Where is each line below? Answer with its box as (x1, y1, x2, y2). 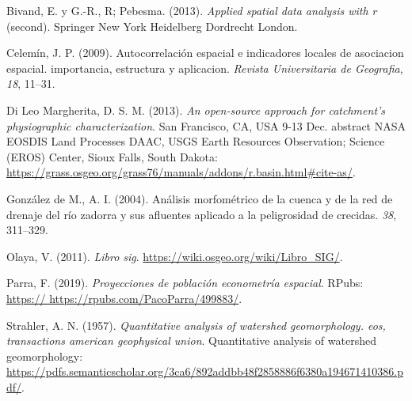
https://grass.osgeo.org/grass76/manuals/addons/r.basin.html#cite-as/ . (6, 164, 356, 180)
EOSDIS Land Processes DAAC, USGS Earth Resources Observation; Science (6, 133, 385, 149)
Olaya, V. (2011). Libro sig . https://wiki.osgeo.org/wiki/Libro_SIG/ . (6, 248, 343, 264)
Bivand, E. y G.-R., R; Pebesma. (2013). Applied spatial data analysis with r (6, 2, 377, 18)
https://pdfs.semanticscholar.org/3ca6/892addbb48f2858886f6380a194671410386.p (6, 363, 403, 380)
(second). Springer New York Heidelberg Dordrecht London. (6, 17, 298, 34)
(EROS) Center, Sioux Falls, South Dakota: (6, 148, 218, 165)
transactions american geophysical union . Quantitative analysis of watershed (6, 332, 376, 349)
